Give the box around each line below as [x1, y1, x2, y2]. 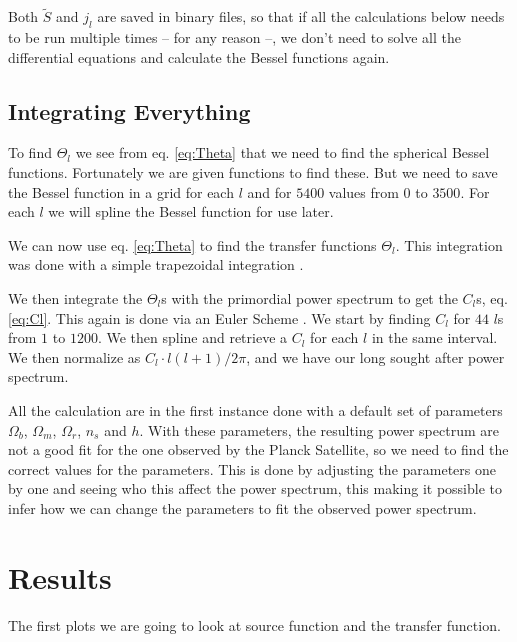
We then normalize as [8, 346, 141, 367]
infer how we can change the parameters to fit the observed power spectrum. [8, 497, 477, 518]
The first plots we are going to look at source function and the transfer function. [8, 614, 501, 635]
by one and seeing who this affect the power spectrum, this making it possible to [8, 478, 503, 499]
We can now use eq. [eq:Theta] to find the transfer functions [8, 234, 377, 255]
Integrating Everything [8, 95, 251, 126]
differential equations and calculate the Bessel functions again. [8, 46, 390, 67]
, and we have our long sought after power [246, 346, 505, 367]
